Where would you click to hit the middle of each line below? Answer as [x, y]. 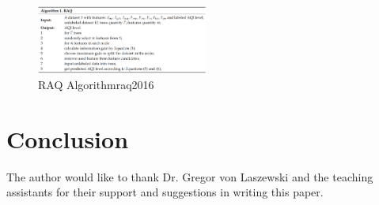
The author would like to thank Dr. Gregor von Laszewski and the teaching [190, 176]
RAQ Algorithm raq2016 [96, 84]
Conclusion [68, 138]
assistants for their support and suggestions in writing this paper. [165, 192]
